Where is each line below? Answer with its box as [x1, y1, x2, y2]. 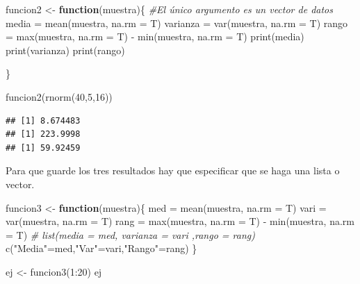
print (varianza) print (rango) [6, 42, 125, 57]
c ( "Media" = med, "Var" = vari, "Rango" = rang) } [6, 241, 197, 256]
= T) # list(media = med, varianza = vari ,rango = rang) [6, 227, 255, 242]
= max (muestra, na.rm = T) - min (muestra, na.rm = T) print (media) [6, 29, 304, 44]
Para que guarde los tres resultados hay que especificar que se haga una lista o [6, 163, 340, 178]
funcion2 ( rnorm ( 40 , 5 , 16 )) [6, 89, 113, 103]
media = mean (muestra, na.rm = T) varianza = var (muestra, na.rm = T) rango [6, 15, 348, 30]
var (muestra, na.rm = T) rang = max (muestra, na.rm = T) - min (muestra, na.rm [6, 214, 354, 228]
